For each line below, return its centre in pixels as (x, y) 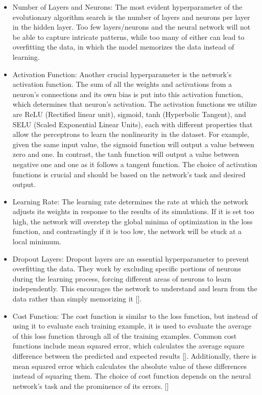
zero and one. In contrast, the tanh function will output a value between (126, 154)
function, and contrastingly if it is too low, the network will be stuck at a (127, 231)
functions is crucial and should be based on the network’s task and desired (129, 174)
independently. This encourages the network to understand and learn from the (135, 288)
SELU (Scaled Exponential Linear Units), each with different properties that (133, 124)
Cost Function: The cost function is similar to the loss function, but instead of (135, 316)
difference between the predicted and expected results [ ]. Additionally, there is (134, 356)
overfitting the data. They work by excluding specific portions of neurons (127, 269)
